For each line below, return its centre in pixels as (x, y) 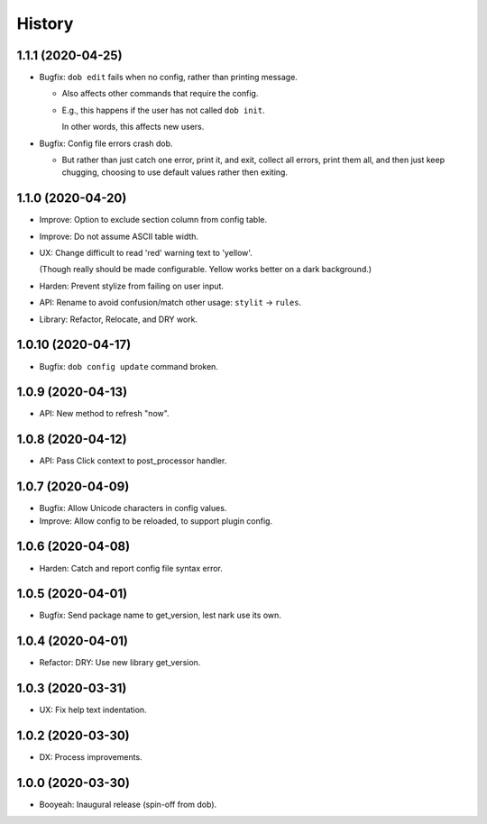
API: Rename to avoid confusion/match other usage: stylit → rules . (170, 303)
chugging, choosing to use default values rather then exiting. (175, 172)
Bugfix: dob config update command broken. (129, 366)
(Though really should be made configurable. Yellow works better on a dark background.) (206, 270)
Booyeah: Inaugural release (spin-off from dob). (128, 805)
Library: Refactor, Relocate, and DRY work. (119, 319)
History (45, 23)
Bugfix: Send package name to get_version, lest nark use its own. (160, 615)
